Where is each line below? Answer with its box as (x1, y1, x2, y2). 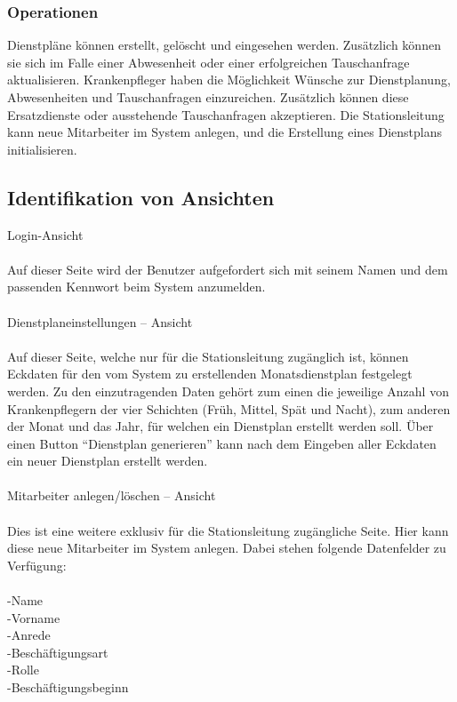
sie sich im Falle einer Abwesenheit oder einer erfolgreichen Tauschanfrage (7, 52, 410, 71)
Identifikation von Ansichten (7, 183, 275, 211)
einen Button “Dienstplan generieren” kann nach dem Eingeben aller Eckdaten (7, 434, 437, 452)
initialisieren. (7, 140, 77, 158)
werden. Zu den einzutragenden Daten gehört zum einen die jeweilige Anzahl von (7, 381, 449, 400)
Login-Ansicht (7, 225, 84, 243)
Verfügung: (7, 555, 67, 574)
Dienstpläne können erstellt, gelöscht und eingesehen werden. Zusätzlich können (7, 36, 441, 54)
